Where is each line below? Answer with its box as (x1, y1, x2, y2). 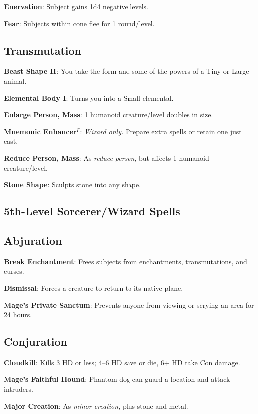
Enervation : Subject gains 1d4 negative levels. (4, 1, 148, 11)
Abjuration (4, 232, 62, 248)
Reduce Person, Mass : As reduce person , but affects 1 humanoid (4, 152, 209, 163)
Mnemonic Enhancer (4, 126, 77, 136)
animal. (4, 75, 27, 86)
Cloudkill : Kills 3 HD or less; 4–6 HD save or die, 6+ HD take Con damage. (4, 357, 240, 367)
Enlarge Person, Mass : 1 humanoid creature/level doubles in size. (4, 109, 213, 120)
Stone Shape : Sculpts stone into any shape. (4, 179, 141, 190)
